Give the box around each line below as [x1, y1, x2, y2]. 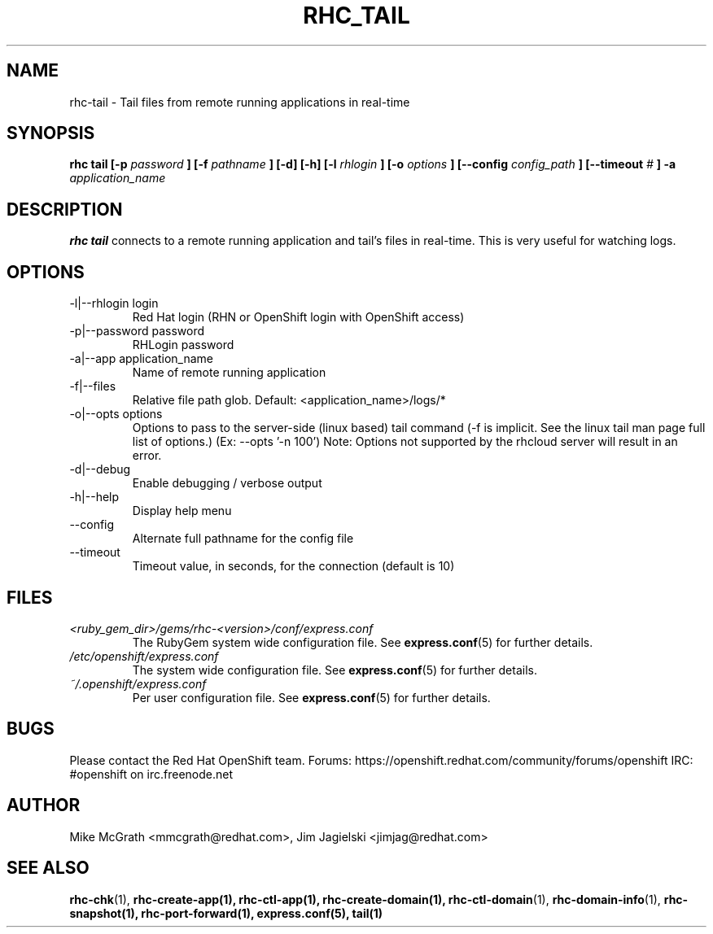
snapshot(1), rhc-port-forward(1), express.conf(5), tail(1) [69, 906, 383, 920]
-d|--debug [69, 462, 131, 477]
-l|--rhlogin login [69, 296, 159, 311]
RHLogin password [132, 338, 234, 352]
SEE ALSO [7, 858, 90, 879]
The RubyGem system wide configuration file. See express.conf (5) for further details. [132, 635, 593, 649]
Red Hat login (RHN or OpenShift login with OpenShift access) [132, 310, 465, 325]
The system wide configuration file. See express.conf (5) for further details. [132, 662, 537, 677]
